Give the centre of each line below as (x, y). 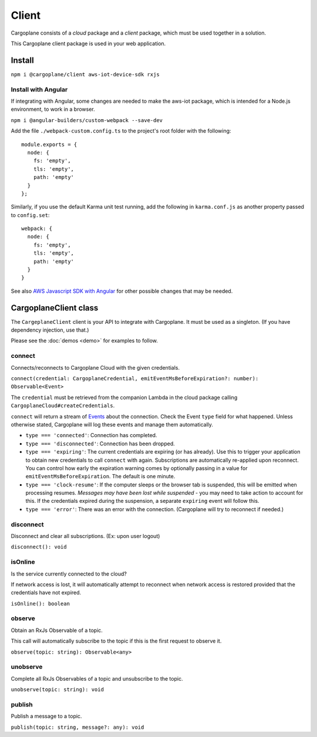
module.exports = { (49, 144)
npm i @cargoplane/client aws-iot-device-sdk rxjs (85, 74)
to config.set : (30, 215)
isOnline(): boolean (41, 604)
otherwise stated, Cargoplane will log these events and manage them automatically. (112, 424)
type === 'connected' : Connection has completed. (91, 435)
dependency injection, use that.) (50, 330)
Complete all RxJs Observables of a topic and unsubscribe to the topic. (97, 678)
